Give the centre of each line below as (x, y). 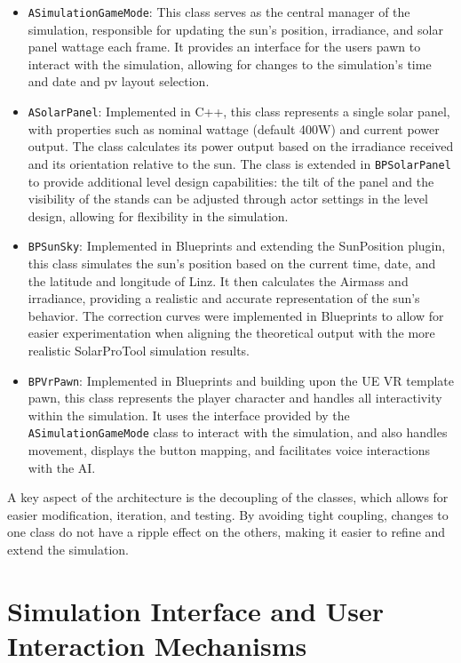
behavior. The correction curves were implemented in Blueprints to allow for (236, 315)
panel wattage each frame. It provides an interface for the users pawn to (224, 47)
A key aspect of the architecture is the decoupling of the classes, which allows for (228, 497)
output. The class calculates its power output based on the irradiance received (241, 146)
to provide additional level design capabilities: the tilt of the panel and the (231, 181)
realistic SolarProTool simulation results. (139, 350)
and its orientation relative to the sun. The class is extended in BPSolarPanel (239, 163)
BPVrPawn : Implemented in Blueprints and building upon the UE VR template (241, 380)
